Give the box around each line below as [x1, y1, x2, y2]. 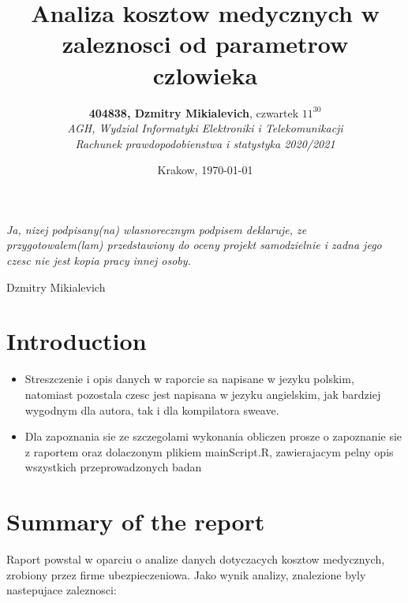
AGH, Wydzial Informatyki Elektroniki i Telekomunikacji [67, 120, 343, 136]
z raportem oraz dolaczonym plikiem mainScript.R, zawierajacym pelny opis [24, 443, 394, 460]
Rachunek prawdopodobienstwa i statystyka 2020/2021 [75, 135, 335, 151]
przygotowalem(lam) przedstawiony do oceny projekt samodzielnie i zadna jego [6, 236, 382, 253]
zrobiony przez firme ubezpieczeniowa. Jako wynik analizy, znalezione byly [6, 566, 366, 583]
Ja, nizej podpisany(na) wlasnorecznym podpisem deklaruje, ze [6, 221, 307, 237]
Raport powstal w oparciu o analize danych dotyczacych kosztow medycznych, [6, 551, 385, 568]
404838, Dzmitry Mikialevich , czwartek [88, 104, 299, 121]
